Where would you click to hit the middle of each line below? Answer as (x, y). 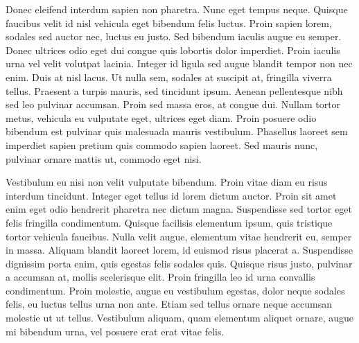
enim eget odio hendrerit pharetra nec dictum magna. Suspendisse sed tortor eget (179, 209)
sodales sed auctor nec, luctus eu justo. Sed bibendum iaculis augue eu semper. (174, 36)
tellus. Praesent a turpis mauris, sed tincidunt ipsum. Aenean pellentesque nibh (174, 90)
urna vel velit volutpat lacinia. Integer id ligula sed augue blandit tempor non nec (179, 63)
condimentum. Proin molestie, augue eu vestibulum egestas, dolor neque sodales (175, 290)
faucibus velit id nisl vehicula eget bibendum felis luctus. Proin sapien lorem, (169, 23)
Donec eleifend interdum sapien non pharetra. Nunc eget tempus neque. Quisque (177, 9)
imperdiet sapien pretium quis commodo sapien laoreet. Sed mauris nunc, (162, 144)
